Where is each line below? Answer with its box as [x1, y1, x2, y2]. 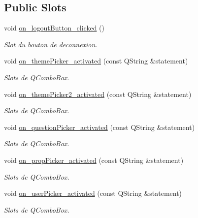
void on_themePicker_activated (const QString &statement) [4, 56, 188, 66]
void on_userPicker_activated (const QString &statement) [4, 188, 182, 198]
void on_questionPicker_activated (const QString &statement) [4, 122, 195, 132]
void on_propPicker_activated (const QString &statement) [4, 155, 184, 165]
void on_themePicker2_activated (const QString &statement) [4, 89, 192, 99]
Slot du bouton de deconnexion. [4, 39, 98, 49]
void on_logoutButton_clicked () [4, 23, 105, 33]
